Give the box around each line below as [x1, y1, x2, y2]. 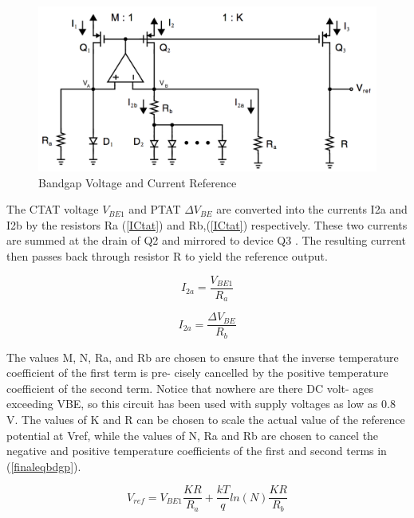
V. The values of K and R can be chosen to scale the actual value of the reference [6, 411, 405, 427]
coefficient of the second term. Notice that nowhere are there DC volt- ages [6, 379, 374, 396]
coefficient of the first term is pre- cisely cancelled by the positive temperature [6, 364, 388, 381]
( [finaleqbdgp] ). [6, 457, 81, 474]
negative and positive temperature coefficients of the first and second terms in [6, 442, 387, 459]
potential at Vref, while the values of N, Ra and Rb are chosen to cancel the [6, 426, 379, 443]
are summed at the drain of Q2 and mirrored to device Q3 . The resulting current [6, 232, 406, 249]
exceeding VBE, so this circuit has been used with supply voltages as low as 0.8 [6, 395, 396, 412]
